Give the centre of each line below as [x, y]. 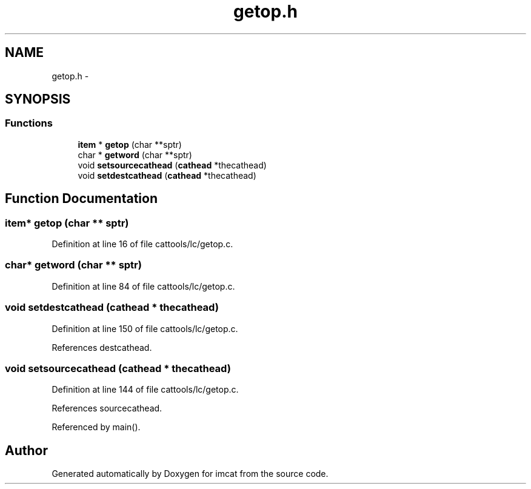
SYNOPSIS [38, 99]
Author [26, 450]
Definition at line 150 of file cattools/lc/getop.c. [145, 328]
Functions [29, 123]
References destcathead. [102, 347]
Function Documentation [81, 199]
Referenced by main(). [96, 427]
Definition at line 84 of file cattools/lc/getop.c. [143, 286]
